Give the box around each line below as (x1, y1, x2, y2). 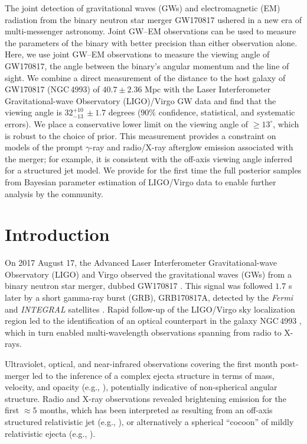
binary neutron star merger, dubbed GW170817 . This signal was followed (5, 279, 273, 292)
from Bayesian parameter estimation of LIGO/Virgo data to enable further (5, 175, 276, 188)
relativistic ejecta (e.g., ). (5, 427, 96, 439)
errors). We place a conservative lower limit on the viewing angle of (5, 117, 249, 130)
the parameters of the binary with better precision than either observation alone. (5, 36, 298, 49)
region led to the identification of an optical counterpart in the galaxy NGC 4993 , (5, 314, 302, 327)
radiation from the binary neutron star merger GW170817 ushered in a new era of (5, 13, 302, 25)
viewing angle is (5, 106, 62, 118)
